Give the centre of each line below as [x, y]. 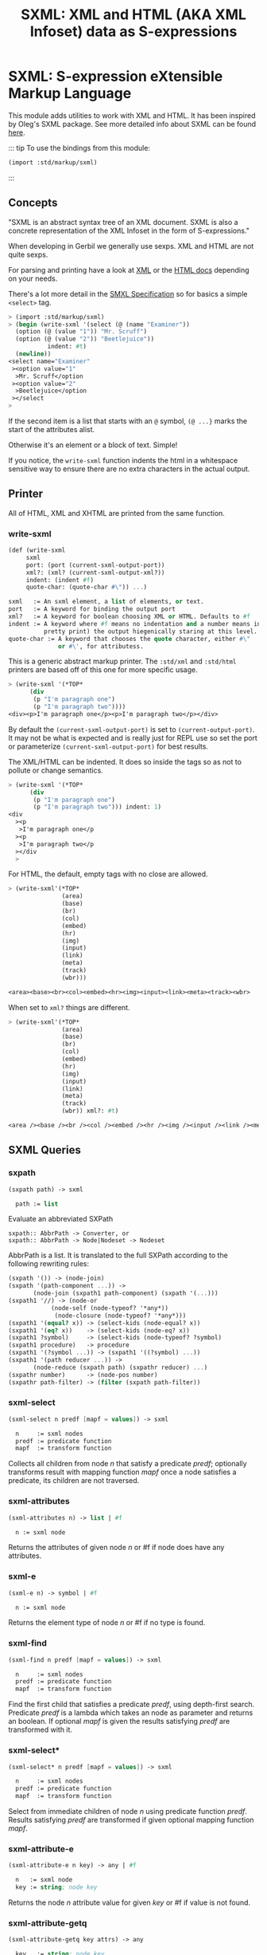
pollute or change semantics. [56, 770]
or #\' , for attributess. [101, 646]
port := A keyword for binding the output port [92, 609]
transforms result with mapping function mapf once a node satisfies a [122, 1472]
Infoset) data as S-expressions [133, 31]
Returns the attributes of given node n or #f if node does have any [116, 1548]
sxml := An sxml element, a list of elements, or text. [106, 602]
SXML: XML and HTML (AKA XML [133, 15]
